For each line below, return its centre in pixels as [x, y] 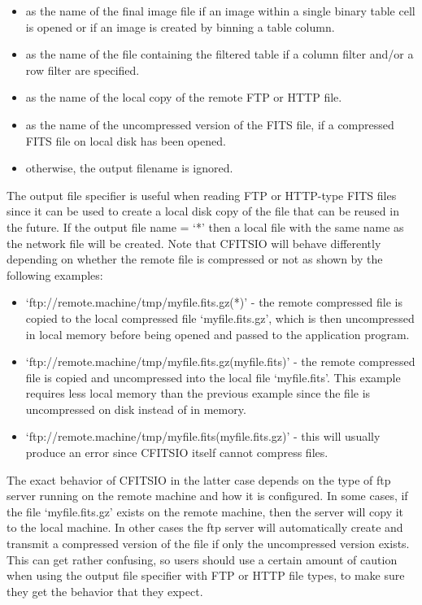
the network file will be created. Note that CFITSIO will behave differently [194, 243]
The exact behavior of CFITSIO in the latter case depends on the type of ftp [199, 479]
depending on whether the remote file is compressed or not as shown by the [195, 259]
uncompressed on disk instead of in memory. [136, 409]
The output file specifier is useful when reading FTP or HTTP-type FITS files [202, 195]
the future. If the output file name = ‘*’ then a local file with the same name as [205, 226]
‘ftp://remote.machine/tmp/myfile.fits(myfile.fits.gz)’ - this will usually [203, 436]
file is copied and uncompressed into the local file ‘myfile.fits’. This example [213, 377]
